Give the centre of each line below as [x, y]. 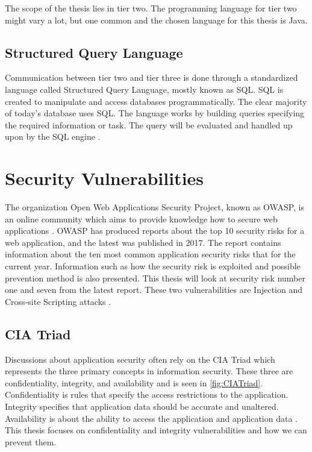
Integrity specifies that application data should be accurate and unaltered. [142, 406]
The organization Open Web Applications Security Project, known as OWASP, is [155, 207]
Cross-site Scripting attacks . [58, 301]
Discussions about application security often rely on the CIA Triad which [140, 359]
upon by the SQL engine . [53, 137]
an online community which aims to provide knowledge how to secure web [141, 218]
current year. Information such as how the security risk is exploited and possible [153, 266]
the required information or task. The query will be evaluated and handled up [149, 124]
